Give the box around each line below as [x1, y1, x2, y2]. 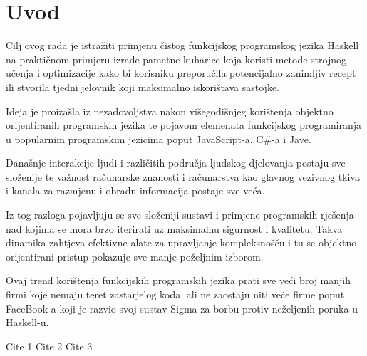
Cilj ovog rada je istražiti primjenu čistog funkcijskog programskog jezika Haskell [6, 38, 359, 53]
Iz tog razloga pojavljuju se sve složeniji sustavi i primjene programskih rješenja [6, 207, 354, 222]
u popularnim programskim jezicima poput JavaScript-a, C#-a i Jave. [6, 131, 311, 146]
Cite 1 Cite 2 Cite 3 [6, 338, 93, 353]
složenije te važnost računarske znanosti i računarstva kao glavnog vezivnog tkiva [6, 169, 361, 184]
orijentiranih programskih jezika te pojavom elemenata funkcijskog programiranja [6, 117, 362, 132]
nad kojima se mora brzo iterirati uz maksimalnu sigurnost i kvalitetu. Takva [6, 221, 343, 236]
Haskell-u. [6, 315, 49, 330]
